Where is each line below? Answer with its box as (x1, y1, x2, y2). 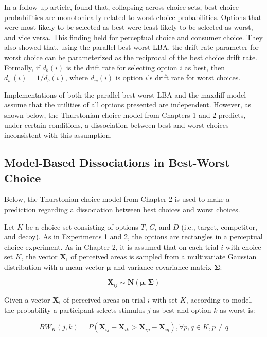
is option (115, 72, 143, 83)
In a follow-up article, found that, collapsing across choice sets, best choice (4, 2, 239, 12)
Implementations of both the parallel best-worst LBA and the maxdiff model (4, 89, 246, 100)
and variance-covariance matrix (113, 261, 212, 272)
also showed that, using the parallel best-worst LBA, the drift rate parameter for (4, 42, 259, 52)
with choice (225, 241, 261, 252)
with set (152, 294, 178, 305)
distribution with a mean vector (4, 261, 104, 272)
